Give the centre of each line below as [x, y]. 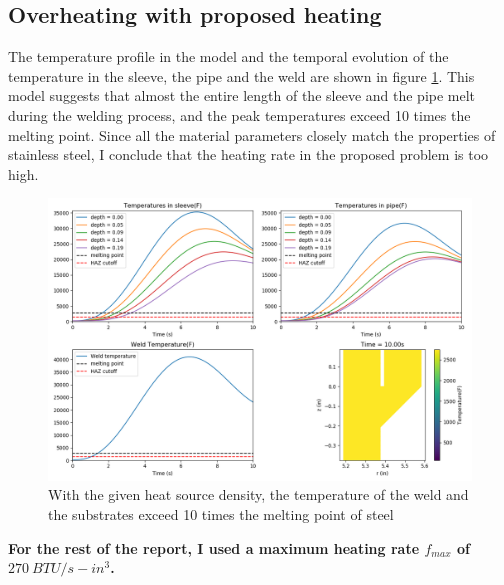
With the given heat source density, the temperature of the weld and [258, 494]
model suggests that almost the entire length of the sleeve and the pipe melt [242, 95]
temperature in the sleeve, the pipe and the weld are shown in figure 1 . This [241, 75]
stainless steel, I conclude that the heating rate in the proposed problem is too [248, 154]
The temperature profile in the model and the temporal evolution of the [228, 56]
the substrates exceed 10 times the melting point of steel [221, 513]
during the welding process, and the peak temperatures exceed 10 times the [239, 114]
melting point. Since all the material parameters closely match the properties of [252, 134]
